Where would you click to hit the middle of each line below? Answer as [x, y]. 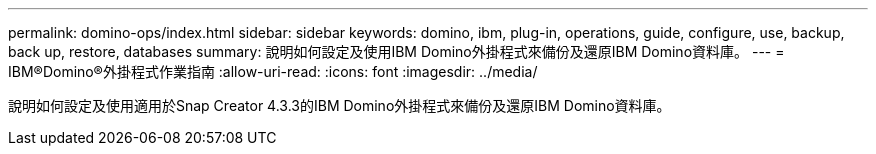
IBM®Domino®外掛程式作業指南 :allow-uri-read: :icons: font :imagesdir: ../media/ [273, 71]
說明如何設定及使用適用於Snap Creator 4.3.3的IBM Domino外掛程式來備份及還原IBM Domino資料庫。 [339, 105]
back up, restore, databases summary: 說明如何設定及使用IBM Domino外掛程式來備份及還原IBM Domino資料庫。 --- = [396, 51]
